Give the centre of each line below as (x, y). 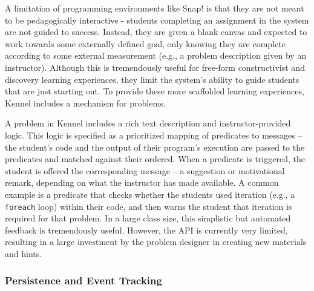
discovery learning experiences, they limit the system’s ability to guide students (152, 79)
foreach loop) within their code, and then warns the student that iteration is (149, 206)
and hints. (24, 253)
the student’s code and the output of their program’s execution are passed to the (155, 147)
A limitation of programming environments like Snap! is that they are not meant (155, 8)
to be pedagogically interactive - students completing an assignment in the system (157, 20)
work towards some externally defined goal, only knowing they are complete (145, 43)
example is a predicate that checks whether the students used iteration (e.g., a (150, 194)
